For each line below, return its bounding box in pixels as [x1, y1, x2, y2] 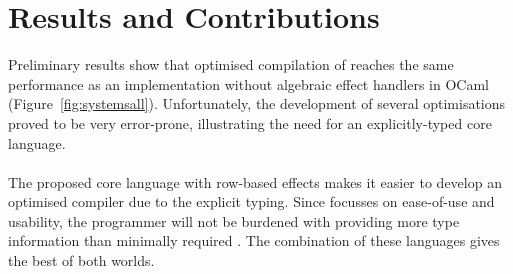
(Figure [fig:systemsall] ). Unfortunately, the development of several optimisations [8, 93, 506, 114]
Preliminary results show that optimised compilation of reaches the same [8, 54, 454, 75]
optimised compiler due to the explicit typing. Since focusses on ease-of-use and [8, 191, 495, 212]
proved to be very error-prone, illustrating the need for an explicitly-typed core [8, 112, 492, 133]
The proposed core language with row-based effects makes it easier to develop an [8, 171, 502, 192]
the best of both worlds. [8, 250, 155, 271]
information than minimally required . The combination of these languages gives [8, 230, 500, 251]
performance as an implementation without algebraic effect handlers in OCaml [8, 73, 489, 94]
